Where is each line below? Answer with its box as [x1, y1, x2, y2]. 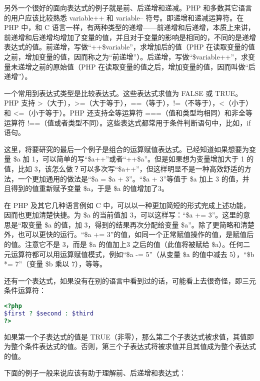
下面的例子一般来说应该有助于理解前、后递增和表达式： [4, 367, 186, 378]
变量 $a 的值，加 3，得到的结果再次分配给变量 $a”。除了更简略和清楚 [28, 219, 254, 229]
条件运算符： [4, 285, 46, 295]
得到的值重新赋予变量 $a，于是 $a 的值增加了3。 [10, 183, 168, 193]
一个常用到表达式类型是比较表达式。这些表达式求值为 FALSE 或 [4, 87, 213, 98]
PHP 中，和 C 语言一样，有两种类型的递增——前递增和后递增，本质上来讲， [4, 22, 255, 32]
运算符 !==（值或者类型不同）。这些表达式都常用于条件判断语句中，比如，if [4, 117, 251, 127]
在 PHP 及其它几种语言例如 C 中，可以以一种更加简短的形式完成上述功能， [4, 199, 250, 210]
